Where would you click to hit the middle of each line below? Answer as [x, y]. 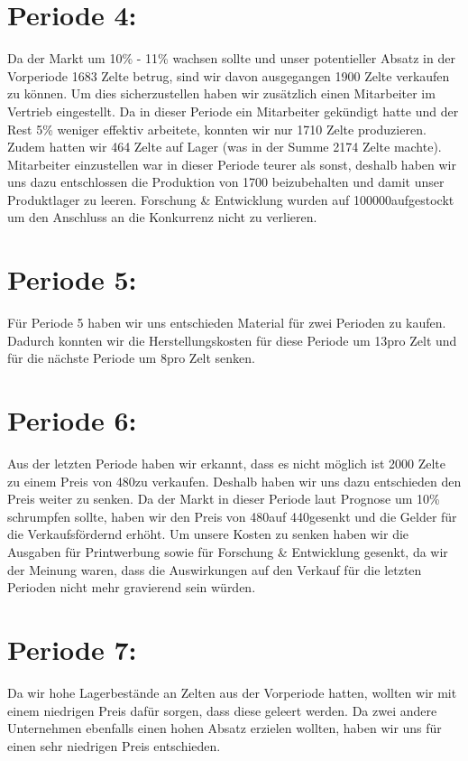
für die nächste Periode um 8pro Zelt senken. [132, 358]
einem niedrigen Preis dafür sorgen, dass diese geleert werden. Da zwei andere [222, 710]
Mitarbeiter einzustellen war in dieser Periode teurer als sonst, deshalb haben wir [232, 164]
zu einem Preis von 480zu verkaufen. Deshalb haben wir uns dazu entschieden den [234, 481]
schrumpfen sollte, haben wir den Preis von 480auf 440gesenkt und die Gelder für [232, 516]
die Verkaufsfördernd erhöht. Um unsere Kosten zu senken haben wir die [208, 534]
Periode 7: [72, 650]
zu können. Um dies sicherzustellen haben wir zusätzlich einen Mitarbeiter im [221, 93]
